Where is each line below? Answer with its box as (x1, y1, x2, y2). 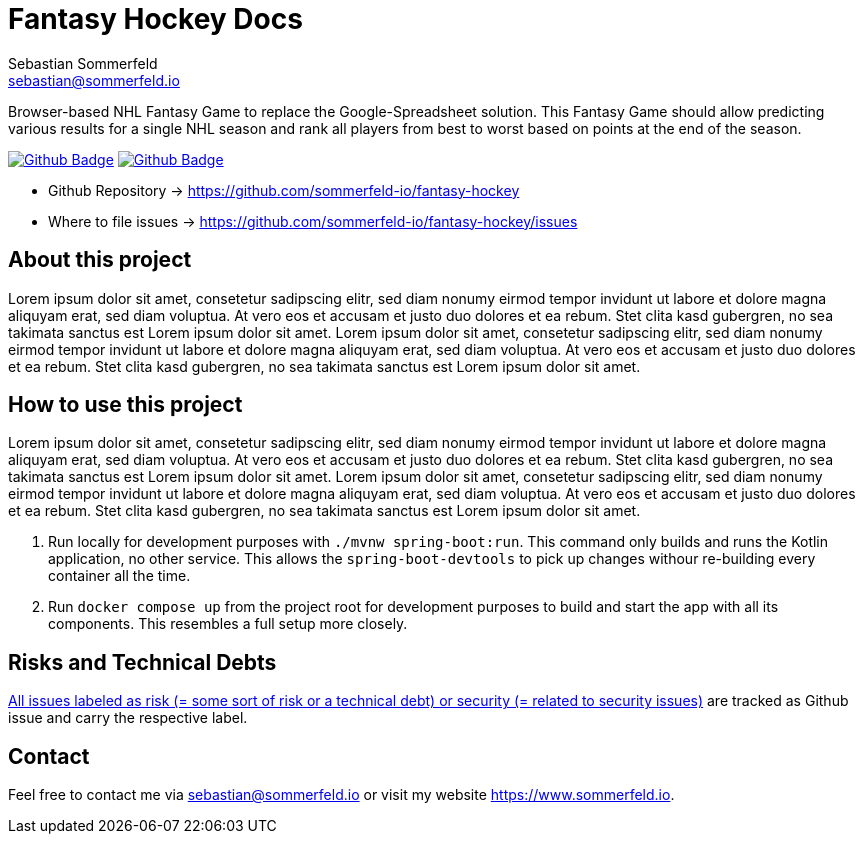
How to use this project (8, 392, 243, 418)
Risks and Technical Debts (8, 649, 277, 675)
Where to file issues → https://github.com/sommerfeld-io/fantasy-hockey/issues (48, 212, 578, 230)
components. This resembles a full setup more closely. (48, 615, 408, 633)
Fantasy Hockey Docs (8, 2, 303, 36)
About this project (8, 247, 192, 273)
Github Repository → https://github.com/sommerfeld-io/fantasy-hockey (48, 181, 520, 199)
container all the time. (48, 567, 191, 585)
